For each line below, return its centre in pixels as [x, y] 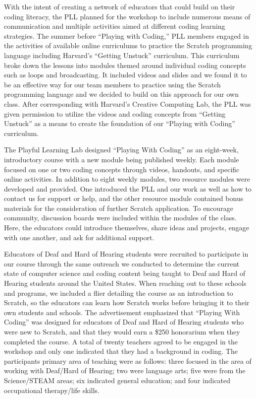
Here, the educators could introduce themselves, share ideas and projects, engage [127, 228]
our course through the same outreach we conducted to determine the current [122, 263]
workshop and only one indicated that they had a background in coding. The [121, 351]
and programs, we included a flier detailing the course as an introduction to [119, 293]
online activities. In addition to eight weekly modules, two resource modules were [127, 179]
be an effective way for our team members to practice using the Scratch [112, 84]
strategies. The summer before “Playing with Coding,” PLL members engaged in [127, 35]
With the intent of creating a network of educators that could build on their [120, 6]
